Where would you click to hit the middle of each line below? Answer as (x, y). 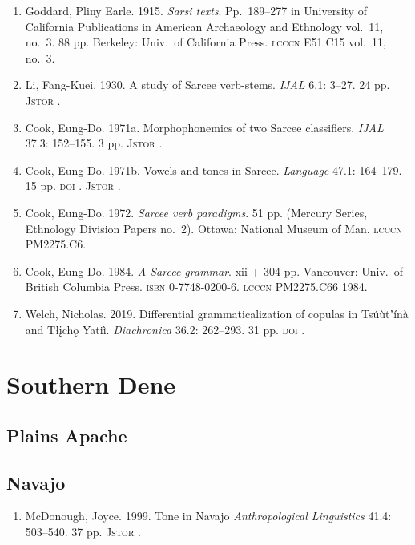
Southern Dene (91, 384)
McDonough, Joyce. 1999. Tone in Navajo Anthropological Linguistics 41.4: (208, 516)
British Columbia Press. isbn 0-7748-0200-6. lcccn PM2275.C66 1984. (196, 287)
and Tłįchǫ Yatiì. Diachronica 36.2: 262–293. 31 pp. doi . (165, 329)
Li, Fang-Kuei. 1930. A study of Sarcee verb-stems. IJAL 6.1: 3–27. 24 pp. (207, 85)
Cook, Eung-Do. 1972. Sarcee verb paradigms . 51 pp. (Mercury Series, (196, 212)
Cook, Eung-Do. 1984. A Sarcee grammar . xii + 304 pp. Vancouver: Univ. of (214, 270)
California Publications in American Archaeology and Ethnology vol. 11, (204, 26)
